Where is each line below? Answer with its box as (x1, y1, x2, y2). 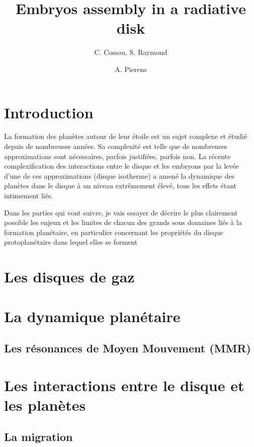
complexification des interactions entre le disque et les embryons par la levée (4, 161, 239, 171)
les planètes (4, 394, 86, 415)
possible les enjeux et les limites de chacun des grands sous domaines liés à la (4, 217, 242, 228)
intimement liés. (4, 190, 53, 200)
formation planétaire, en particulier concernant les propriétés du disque (4, 227, 223, 237)
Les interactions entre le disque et (4, 375, 244, 395)
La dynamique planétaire (4, 306, 181, 326)
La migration (4, 429, 73, 444)
